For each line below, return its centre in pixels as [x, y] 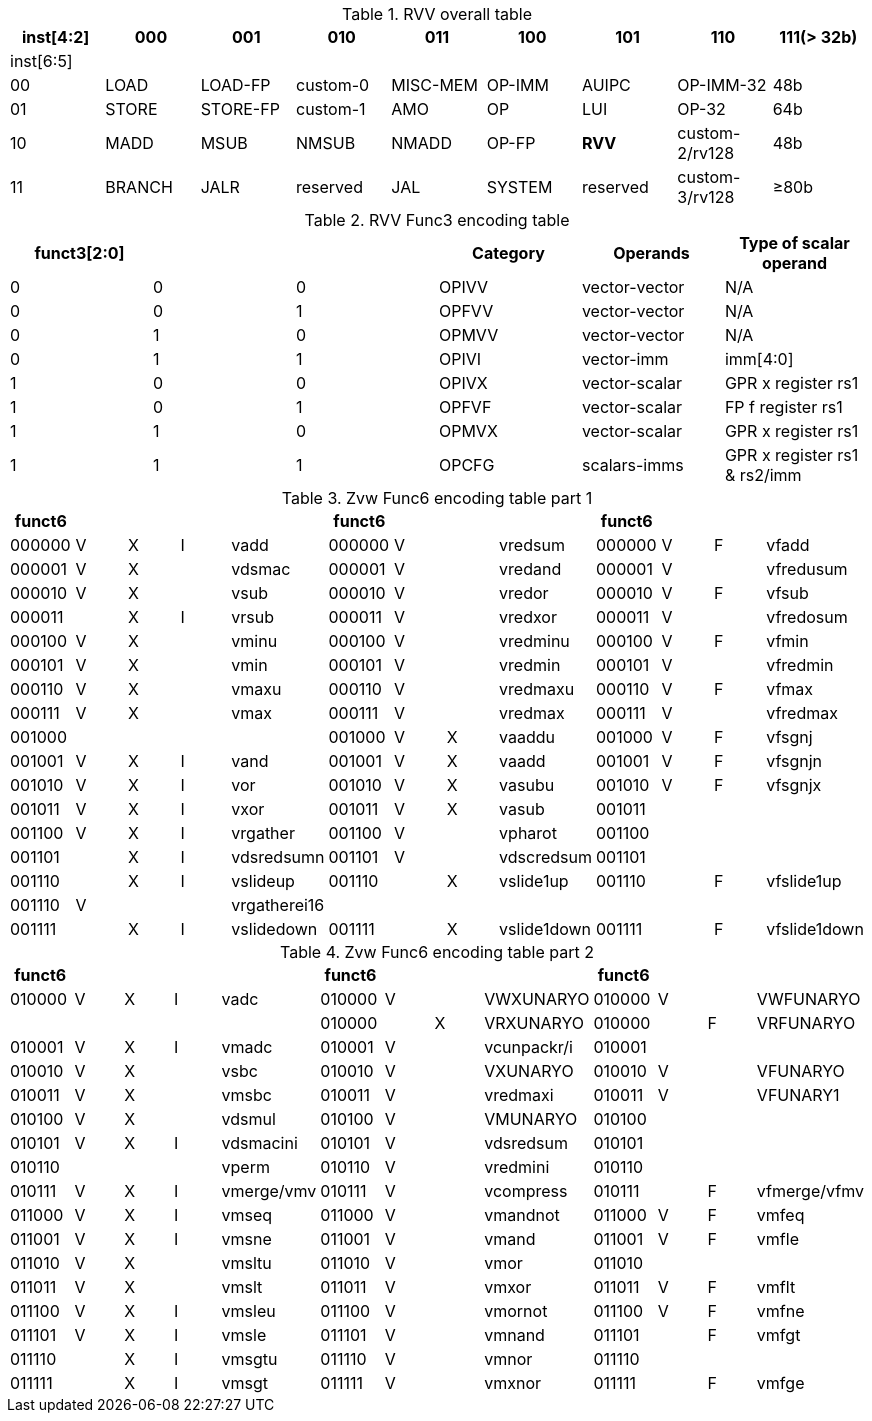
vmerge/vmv [269, 1191]
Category [508, 253]
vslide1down [545, 929]
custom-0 [332, 85]
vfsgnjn [794, 761]
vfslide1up [804, 881]
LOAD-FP [235, 85]
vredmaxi [519, 1095]
